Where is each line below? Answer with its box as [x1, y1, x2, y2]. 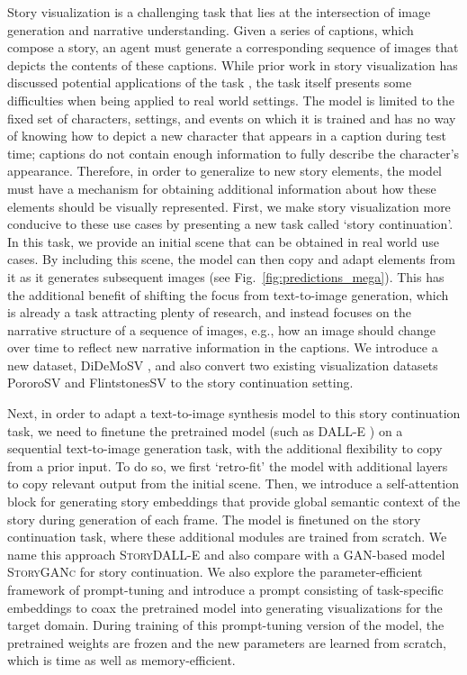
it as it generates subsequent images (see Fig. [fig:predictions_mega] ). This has [7, 267, 445, 286]
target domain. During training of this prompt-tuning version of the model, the [7, 616, 445, 634]
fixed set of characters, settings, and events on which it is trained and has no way [7, 108, 456, 127]
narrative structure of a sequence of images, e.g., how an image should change [7, 320, 436, 339]
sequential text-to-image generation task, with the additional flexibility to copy [7, 439, 443, 458]
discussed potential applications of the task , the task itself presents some [7, 73, 412, 92]
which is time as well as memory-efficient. [7, 651, 236, 670]
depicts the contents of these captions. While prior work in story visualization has [7, 55, 458, 74]
